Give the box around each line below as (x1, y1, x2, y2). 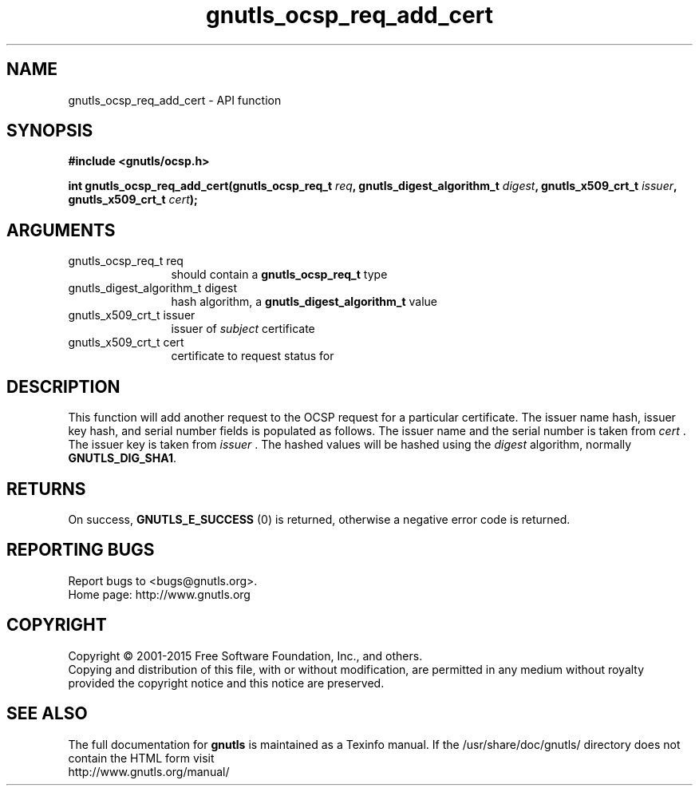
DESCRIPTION (6, 376, 120, 397)
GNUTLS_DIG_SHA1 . (68, 451, 177, 465)
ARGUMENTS (6, 220, 116, 240)
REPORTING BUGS (6, 540, 155, 560)
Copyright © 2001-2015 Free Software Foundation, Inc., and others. (68, 648, 423, 663)
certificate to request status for (171, 349, 334, 363)
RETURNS (6, 478, 86, 499)
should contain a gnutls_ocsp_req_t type (171, 267, 388, 282)
